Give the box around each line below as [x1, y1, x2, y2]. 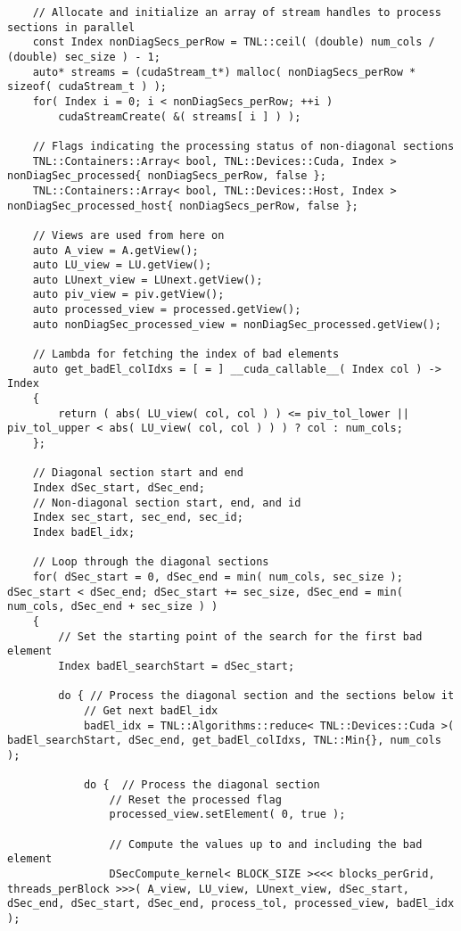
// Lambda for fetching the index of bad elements [32, 348, 340, 361]
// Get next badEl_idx [83, 704, 218, 717]
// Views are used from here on [32, 228, 225, 242]
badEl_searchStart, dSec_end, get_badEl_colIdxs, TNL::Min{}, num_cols [7, 734, 441, 747]
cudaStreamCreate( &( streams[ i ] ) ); [58, 110, 301, 123]
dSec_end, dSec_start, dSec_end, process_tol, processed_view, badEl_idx [7, 897, 455, 910]
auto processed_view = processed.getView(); [32, 303, 301, 317]
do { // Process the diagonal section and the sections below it [58, 689, 455, 703]
